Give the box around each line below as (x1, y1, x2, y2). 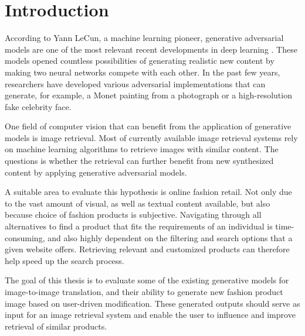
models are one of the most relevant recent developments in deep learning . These (5, 43, 297, 55)
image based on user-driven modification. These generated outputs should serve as (5, 297, 300, 309)
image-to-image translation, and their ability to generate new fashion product (5, 286, 283, 297)
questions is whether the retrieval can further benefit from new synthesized (5, 155, 274, 167)
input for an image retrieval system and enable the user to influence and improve (5, 308, 296, 321)
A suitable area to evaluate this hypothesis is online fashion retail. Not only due (5, 186, 292, 198)
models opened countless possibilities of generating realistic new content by (5, 54, 274, 67)
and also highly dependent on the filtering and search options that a (48, 231, 293, 244)
